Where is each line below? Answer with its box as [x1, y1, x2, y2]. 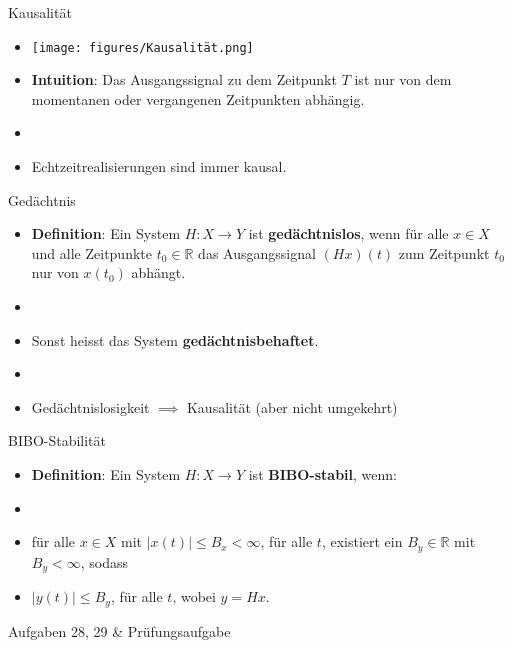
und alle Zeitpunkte [31, 242, 152, 263]
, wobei [172, 586, 216, 607]
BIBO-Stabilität [8, 430, 107, 451]
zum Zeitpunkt [398, 242, 490, 263]
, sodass [80, 551, 128, 572]
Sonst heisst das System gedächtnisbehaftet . [31, 329, 319, 350]
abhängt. [131, 262, 186, 283]
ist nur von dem [354, 69, 452, 90]
